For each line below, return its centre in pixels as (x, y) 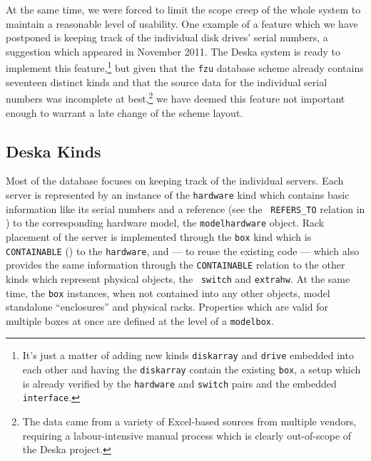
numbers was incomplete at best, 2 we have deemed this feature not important (176, 97)
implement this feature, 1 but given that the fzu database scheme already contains (185, 67)
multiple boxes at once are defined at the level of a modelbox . (140, 320)
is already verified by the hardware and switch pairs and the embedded (179, 383)
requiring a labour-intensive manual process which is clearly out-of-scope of (187, 435)
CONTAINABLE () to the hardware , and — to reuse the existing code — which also (183, 250)
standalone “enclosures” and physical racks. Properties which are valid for (167, 307)
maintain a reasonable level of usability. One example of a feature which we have (182, 23)
